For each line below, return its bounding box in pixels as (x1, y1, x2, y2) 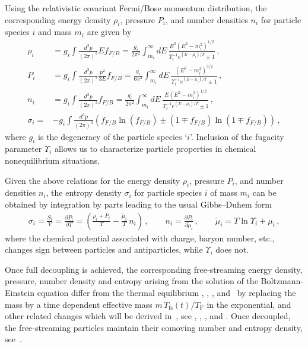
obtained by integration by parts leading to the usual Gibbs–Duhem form (5, 198, 272, 210)
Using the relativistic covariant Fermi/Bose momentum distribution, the (5, 2, 267, 14)
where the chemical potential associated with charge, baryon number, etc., (5, 231, 275, 244)
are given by (87, 26, 132, 38)
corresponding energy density (5, 13, 111, 26)
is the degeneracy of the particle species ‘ (38, 130, 188, 142)
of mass (210, 186, 237, 199)
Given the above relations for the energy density (5, 174, 180, 186)
